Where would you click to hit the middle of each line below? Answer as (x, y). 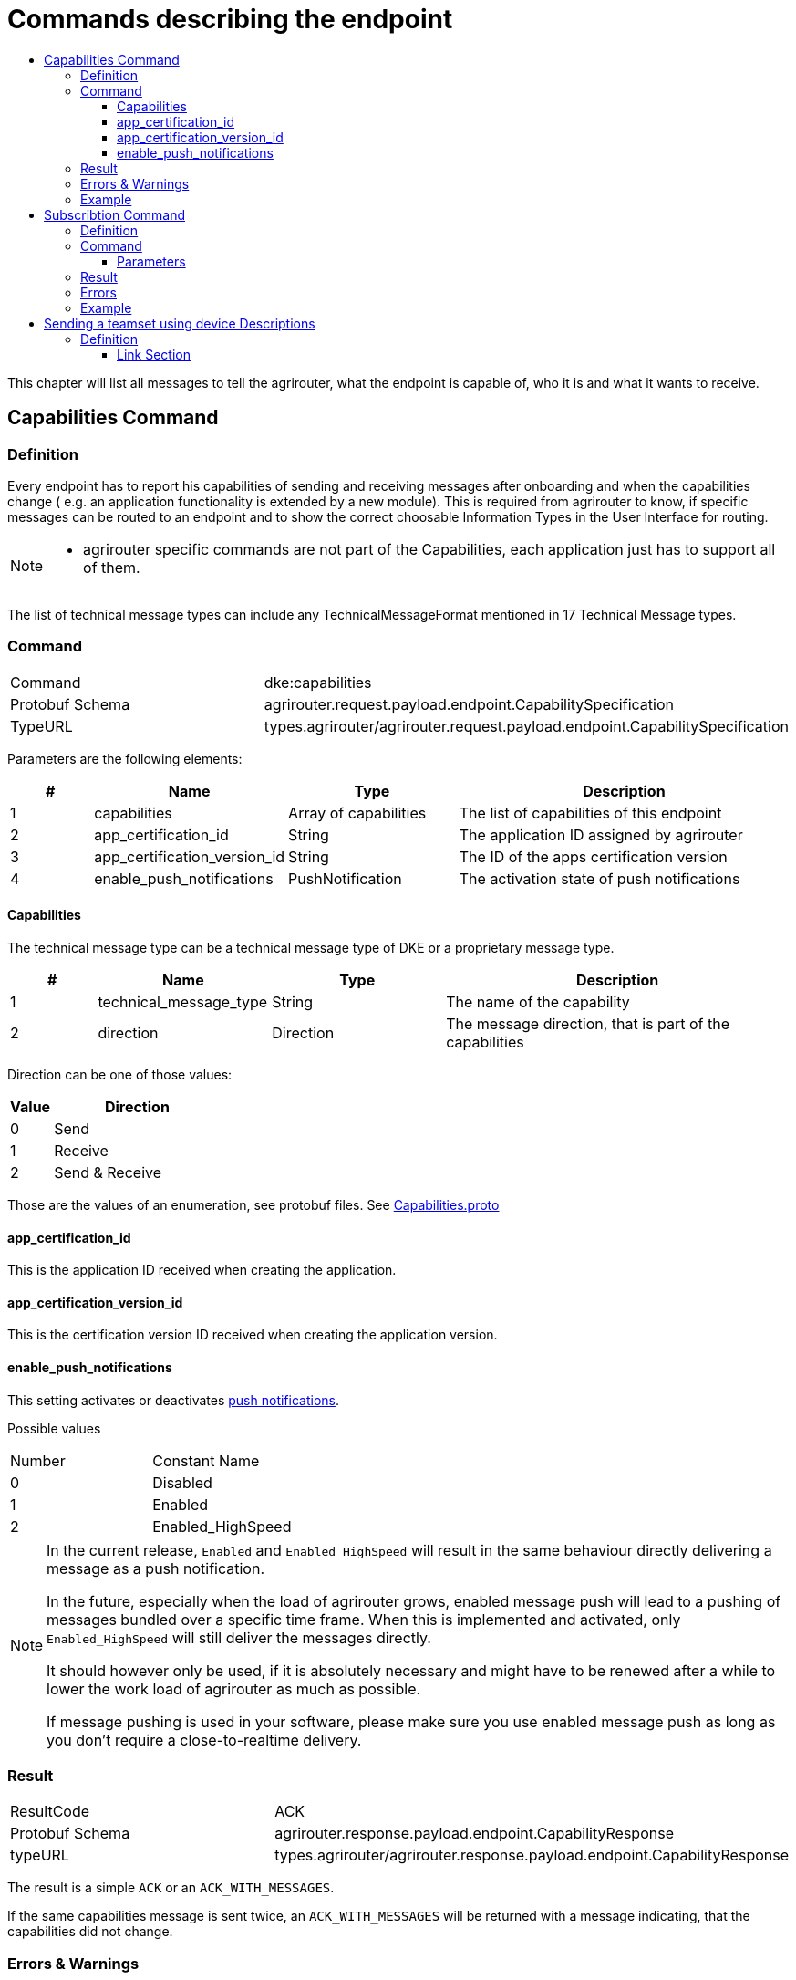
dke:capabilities (318, 682)
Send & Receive (108, 1172)
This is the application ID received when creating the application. (202, 1270)
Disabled (182, 1482)
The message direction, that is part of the (588, 1023)
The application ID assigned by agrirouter (601, 834)
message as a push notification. (155, 1568)
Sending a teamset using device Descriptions (180, 323)
